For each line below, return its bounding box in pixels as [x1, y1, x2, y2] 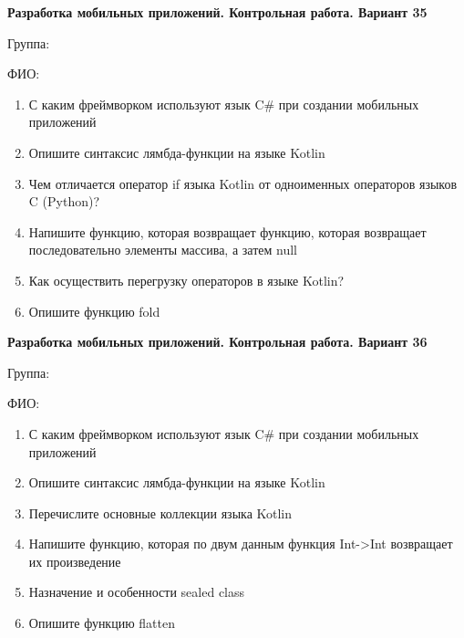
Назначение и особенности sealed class [28, 582, 245, 601]
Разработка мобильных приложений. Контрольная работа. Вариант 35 [7, 3, 428, 21]
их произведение [28, 551, 121, 570]
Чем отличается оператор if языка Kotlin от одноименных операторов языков [28, 173, 458, 193]
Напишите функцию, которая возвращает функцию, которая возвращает [28, 222, 427, 241]
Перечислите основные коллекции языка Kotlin [28, 503, 293, 522]
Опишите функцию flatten [28, 613, 175, 633]
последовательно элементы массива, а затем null [28, 240, 297, 259]
